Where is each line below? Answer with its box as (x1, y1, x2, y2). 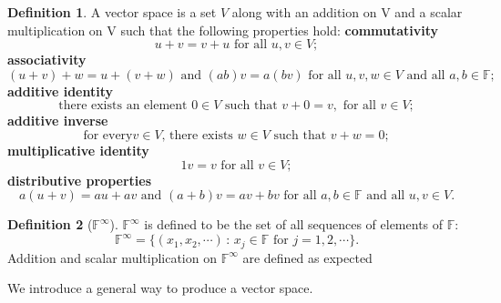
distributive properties (7, 170, 152, 189)
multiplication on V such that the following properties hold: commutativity (7, 20, 439, 39)
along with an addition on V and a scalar (231, 3, 463, 21)
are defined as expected (242, 247, 373, 267)
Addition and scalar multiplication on (7, 247, 217, 267)
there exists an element (58, 99, 188, 113)
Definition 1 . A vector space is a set (7, 3, 217, 21)
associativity (7, 50, 87, 69)
